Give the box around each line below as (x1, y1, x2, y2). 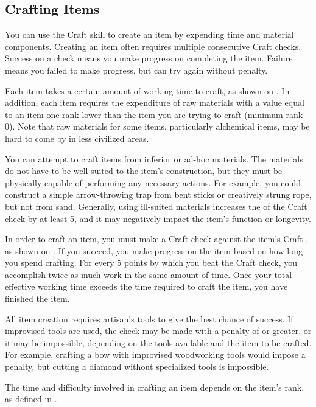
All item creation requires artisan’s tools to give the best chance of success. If (5, 312, 293, 325)
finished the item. (5, 292, 70, 305)
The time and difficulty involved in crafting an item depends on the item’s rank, (5, 380, 304, 393)
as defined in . (5, 392, 57, 405)
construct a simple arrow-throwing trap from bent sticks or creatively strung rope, (5, 188, 312, 201)
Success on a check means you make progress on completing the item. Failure (5, 52, 293, 64)
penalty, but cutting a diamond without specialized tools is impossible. (5, 360, 269, 373)
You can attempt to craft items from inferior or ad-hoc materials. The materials (5, 152, 303, 165)
